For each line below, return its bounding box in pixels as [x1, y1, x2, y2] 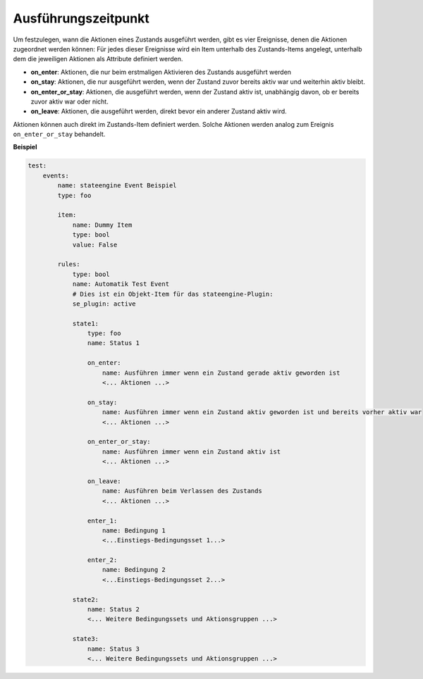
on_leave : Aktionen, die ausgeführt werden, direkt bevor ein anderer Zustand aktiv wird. [30, 107, 287, 116]
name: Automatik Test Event [72, 280, 169, 288]
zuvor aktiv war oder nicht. [30, 97, 109, 106]
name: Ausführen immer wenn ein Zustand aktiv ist [102, 447, 281, 456]
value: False [72, 240, 118, 249]
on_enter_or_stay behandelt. [13, 130, 106, 139]
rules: [57, 261, 80, 268]
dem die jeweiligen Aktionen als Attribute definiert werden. [13, 55, 183, 63]
